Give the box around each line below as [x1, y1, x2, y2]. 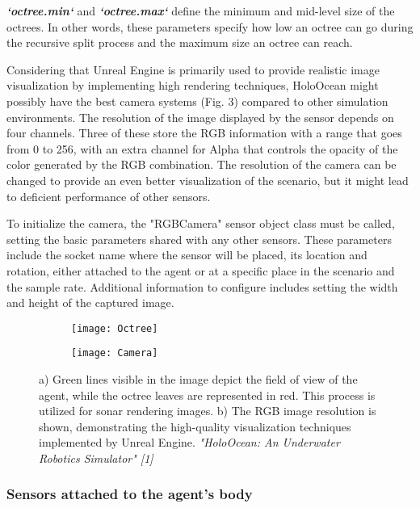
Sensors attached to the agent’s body [6, 484, 253, 504]
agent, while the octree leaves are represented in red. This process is [39, 386, 376, 403]
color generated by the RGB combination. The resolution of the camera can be [6, 156, 397, 173]
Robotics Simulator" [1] [39, 449, 153, 466]
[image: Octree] [71, 322, 158, 334]
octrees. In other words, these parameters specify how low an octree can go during [6, 18, 414, 35]
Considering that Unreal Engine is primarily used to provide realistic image [6, 61, 380, 78]
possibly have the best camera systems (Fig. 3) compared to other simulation [6, 92, 388, 109]
